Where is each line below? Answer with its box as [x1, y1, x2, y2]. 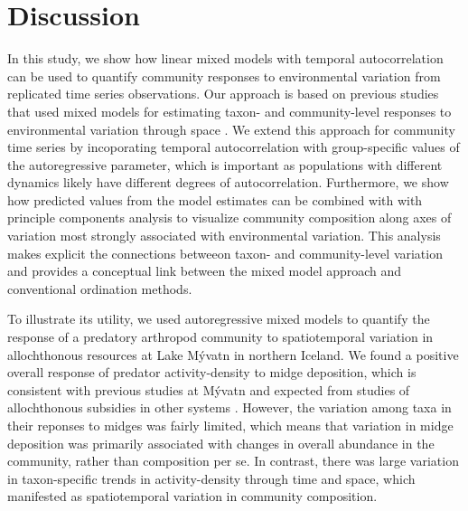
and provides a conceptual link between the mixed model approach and [7, 261, 402, 280]
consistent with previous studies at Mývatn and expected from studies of [7, 380, 410, 399]
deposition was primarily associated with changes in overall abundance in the [7, 433, 435, 452]
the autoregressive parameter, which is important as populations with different [7, 155, 443, 174]
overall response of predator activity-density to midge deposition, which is [7, 363, 417, 382]
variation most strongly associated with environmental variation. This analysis [7, 226, 441, 245]
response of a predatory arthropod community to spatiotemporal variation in [7, 327, 434, 346]
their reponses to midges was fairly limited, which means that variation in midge [7, 416, 454, 434]
